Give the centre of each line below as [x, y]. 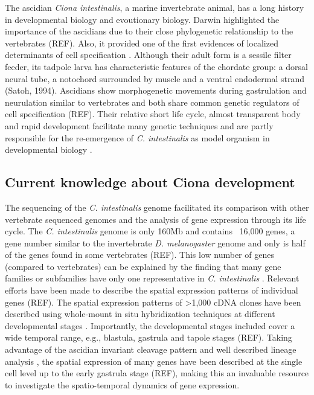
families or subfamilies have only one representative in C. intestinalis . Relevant [152, 278]
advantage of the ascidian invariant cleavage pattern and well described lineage [151, 349]
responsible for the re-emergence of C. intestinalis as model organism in [137, 137]
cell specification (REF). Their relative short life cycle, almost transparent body [153, 114]
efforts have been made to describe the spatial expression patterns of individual [152, 290]
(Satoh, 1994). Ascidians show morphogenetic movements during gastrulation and [156, 90]
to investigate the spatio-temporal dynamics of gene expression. [122, 384]
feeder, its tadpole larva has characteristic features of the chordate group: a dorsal [156, 66]
